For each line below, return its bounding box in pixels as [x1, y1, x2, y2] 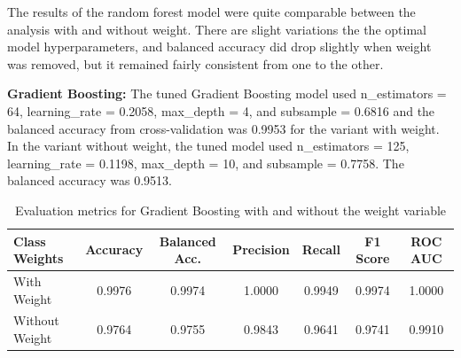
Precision [232, 240, 290, 259]
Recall [301, 240, 341, 259]
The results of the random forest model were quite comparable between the [7, 3, 416, 20]
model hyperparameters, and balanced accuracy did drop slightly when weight [7, 37, 432, 56]
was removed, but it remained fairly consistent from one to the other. [7, 54, 384, 73]
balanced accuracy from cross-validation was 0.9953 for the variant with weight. [7, 119, 440, 137]
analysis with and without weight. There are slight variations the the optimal [7, 19, 426, 38]
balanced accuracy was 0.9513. [7, 171, 172, 190]
